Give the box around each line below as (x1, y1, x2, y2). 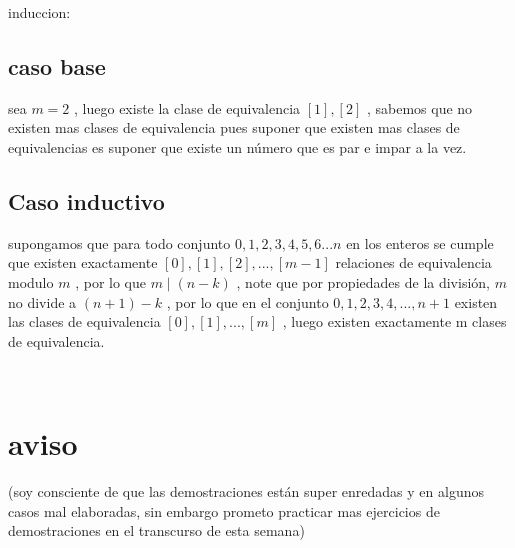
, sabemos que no (366, 97, 473, 118)
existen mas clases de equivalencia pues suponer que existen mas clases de (8, 117, 460, 138)
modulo (8, 271, 54, 292)
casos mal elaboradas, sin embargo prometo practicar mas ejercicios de (8, 500, 440, 521)
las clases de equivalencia (8, 311, 161, 332)
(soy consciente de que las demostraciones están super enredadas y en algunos (8, 481, 484, 502)
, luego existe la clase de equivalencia (74, 97, 301, 118)
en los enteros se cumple (346, 232, 494, 253)
